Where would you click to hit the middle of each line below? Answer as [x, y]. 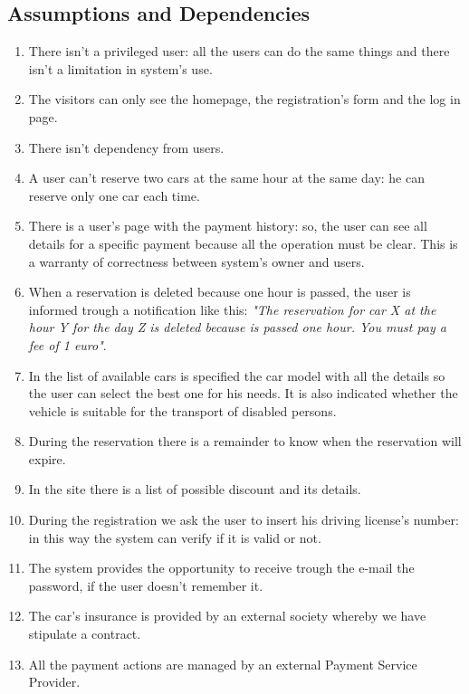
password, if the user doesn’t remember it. [146, 585]
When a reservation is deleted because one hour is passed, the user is [220, 292]
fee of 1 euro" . [67, 344]
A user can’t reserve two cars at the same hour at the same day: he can [227, 178]
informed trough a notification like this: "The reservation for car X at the [232, 309]
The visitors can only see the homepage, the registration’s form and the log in [244, 99]
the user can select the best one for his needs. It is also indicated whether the [243, 393]
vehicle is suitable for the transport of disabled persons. [182, 410]
